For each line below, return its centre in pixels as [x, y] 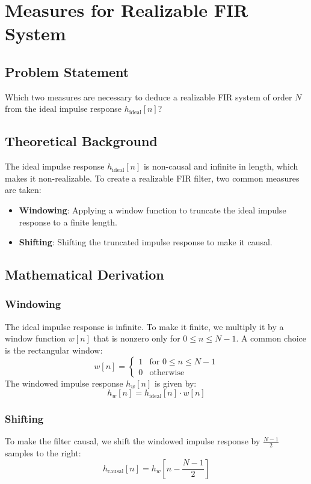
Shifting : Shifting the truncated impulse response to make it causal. [146, 242]
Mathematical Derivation [85, 274]
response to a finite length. [68, 222]
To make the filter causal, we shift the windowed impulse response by [133, 441]
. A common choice [271, 338]
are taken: [23, 190]
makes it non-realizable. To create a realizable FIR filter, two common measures [152, 178]
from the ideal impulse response [63, 109]
